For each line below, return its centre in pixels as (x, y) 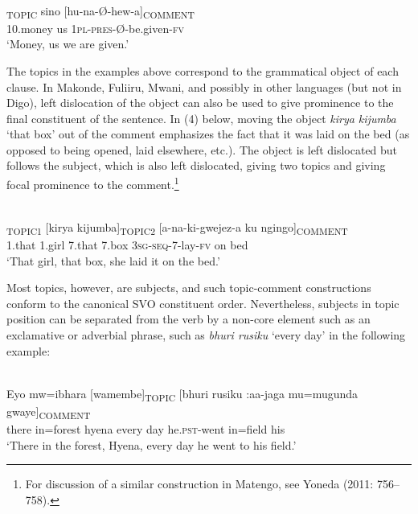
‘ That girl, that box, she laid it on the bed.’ (113, 260)
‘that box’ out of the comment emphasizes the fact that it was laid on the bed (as (208, 134)
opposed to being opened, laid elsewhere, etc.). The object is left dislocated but (202, 149)
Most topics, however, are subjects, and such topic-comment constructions (189, 288)
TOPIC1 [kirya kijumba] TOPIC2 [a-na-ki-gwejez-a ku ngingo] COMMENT (177, 228)
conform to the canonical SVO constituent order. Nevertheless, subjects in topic (203, 303)
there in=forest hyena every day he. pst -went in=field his (146, 429)
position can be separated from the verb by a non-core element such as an (189, 319)
